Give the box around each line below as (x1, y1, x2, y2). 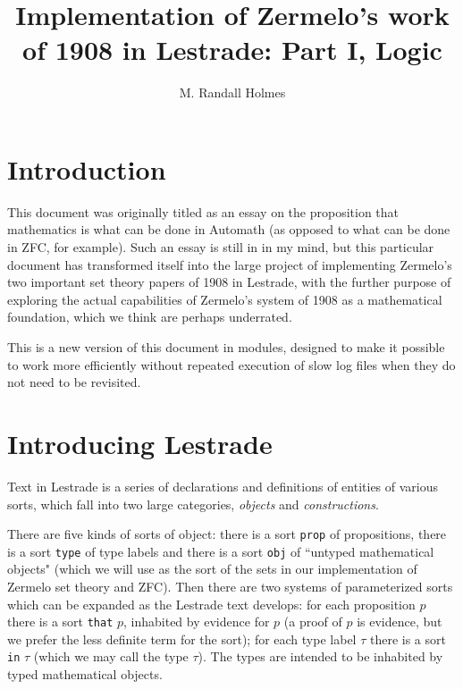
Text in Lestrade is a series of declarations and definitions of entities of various (7, 476, 439, 495)
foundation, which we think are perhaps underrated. (7, 307, 292, 326)
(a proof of (283, 612, 342, 631)
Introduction (7, 150, 166, 187)
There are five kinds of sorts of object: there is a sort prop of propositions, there (7, 525, 447, 543)
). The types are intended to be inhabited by (198, 647, 443, 666)
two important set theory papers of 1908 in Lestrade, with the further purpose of (7, 273, 451, 291)
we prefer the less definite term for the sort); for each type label (7, 629, 357, 648)
